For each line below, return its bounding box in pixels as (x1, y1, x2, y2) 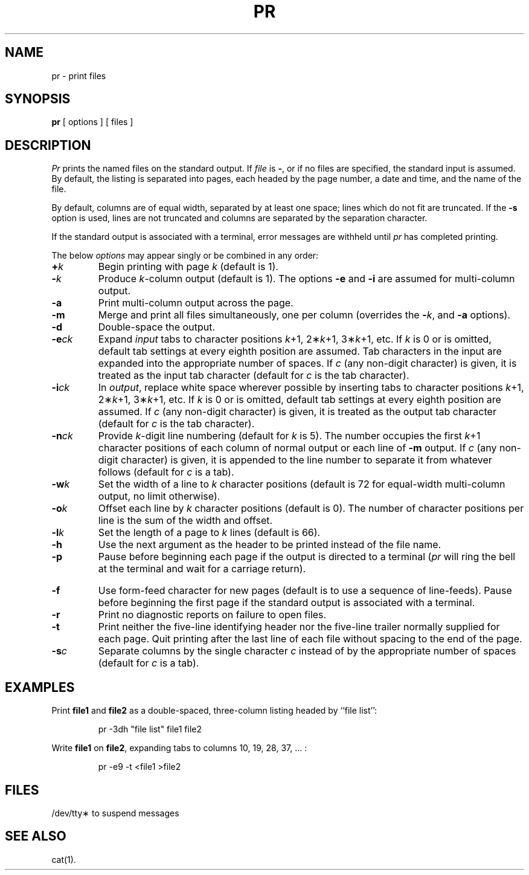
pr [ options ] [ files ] (51, 117, 133, 128)
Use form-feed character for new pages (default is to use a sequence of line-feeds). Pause (98, 584, 512, 597)
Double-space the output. (98, 321, 216, 334)
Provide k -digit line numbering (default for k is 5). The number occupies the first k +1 (98, 430, 481, 442)
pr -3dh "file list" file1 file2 (98, 724, 202, 735)
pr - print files (51, 70, 106, 81)
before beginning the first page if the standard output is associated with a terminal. (98, 596, 475, 609)
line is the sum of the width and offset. (98, 514, 273, 527)
